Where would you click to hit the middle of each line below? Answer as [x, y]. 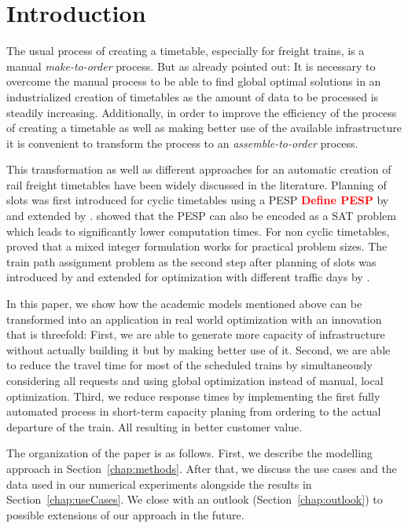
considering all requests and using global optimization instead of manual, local [195, 380]
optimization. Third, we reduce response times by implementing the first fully [193, 396]
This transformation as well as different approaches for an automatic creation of [199, 169]
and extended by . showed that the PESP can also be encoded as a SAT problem [201, 216]
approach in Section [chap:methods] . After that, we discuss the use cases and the [202, 468]
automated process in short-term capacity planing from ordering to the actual [194, 411]
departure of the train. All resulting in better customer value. [154, 426]
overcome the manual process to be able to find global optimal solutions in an [194, 81]
